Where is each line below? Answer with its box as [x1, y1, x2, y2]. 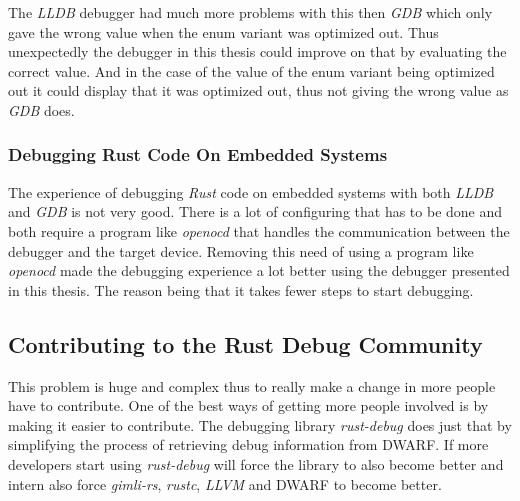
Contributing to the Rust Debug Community [8, 328, 483, 359]
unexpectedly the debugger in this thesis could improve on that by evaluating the [8, 41, 507, 62]
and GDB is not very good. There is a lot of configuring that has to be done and [8, 201, 503, 222]
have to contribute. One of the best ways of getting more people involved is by [8, 395, 489, 416]
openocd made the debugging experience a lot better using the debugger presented [8, 260, 510, 281]
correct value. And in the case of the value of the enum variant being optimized [8, 60, 495, 81]
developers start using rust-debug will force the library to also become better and [8, 453, 504, 474]
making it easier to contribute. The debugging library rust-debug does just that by [8, 414, 512, 435]
